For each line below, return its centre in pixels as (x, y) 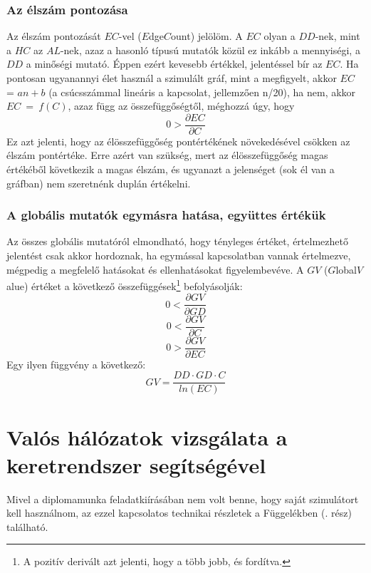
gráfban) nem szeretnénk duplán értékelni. (99, 183)
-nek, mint (338, 36)
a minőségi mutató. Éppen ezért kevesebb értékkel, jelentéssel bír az (174, 64)
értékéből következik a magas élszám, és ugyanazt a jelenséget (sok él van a (171, 169)
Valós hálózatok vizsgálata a (147, 437)
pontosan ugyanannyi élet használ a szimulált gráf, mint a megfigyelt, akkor (172, 78)
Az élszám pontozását (54, 36)
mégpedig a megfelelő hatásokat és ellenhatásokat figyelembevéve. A (155, 269)
